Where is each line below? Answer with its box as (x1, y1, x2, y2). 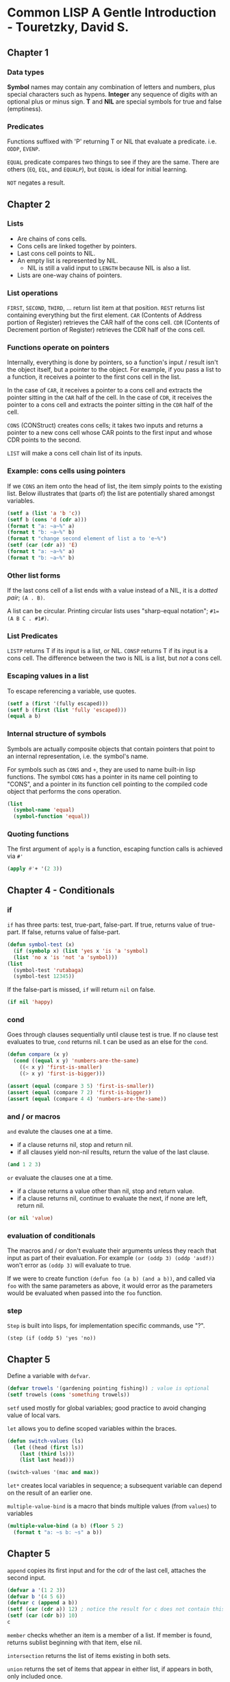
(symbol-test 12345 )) (13, 973, 75, 980)
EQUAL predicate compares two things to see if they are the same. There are (7, 158, 220, 166)
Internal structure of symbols (7, 729, 107, 739)
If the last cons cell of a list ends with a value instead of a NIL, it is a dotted (7, 587, 218, 595)
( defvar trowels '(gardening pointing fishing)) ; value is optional (7, 1385, 210, 1392)
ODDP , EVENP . (7, 145, 40, 153)
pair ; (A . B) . (7, 593, 46, 602)
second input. (7, 1573, 46, 1582)
